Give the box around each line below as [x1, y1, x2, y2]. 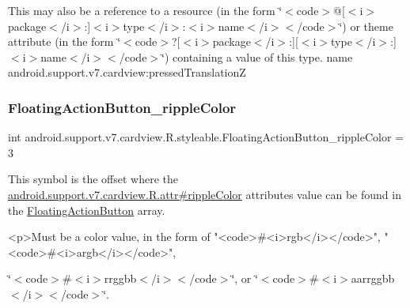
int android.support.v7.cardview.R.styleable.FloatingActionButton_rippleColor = [8, 129, 404, 145]
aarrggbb [351, 270, 395, 287]
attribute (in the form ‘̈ [8, 33, 121, 50]
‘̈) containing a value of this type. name [161, 48, 353, 65]
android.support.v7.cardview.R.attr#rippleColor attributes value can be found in [8, 186, 401, 202]
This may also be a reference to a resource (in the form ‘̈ [8, 2, 283, 18]
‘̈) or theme [339, 17, 393, 34]
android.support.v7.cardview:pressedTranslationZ [8, 64, 246, 81]
